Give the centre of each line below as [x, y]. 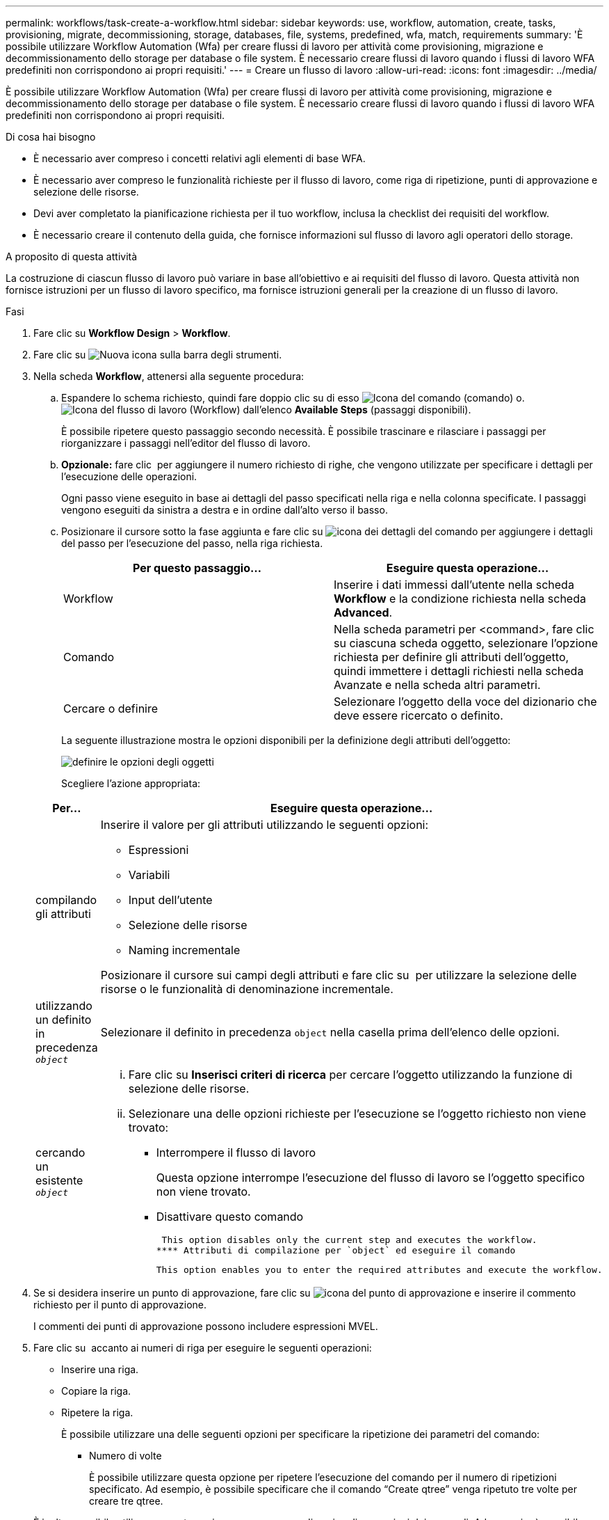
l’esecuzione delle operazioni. [129, 476]
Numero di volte [125, 1456]
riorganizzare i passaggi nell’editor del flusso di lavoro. [186, 443]
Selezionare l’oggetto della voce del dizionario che [465, 702]
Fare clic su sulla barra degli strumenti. [158, 355]
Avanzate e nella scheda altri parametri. [437, 685]
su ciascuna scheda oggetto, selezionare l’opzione [466, 643]
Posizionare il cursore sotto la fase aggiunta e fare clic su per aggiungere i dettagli [327, 531]
